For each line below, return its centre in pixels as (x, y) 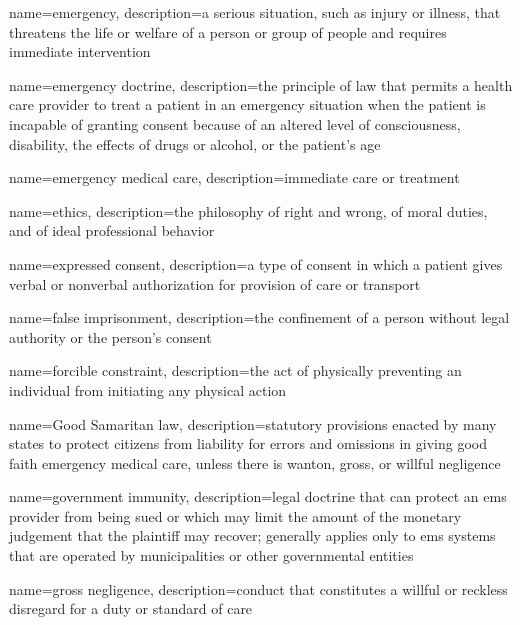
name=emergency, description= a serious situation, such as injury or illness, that (255, 12)
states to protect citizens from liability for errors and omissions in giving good (248, 443)
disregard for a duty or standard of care (131, 608)
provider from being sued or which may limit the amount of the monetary (235, 515)
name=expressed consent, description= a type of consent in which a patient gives (256, 263)
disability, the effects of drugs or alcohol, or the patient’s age (195, 143)
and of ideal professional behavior (112, 230)
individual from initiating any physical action (148, 389)
